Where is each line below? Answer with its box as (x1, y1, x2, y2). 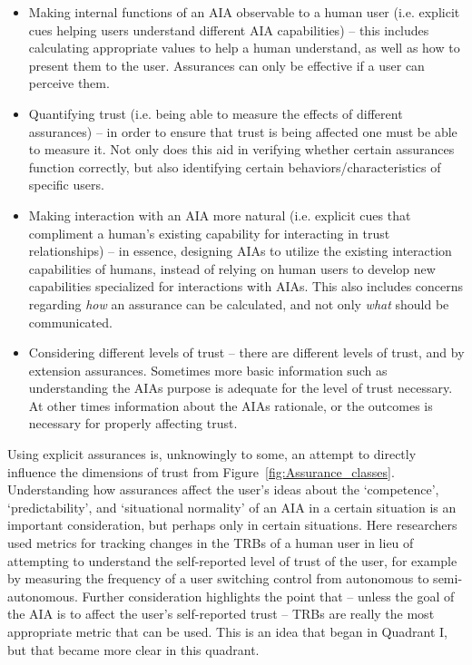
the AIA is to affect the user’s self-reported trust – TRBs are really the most (7, 604, 435, 623)
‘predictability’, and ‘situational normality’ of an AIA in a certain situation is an (7, 497, 457, 516)
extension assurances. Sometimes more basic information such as (28, 360, 388, 379)
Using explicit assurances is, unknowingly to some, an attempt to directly (7, 445, 417, 464)
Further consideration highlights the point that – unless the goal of (82, 586, 455, 605)
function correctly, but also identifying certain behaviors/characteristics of (28, 157, 441, 176)
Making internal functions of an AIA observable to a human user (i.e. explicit (28, 3, 460, 21)
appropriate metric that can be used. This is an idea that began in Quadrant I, (7, 622, 447, 641)
